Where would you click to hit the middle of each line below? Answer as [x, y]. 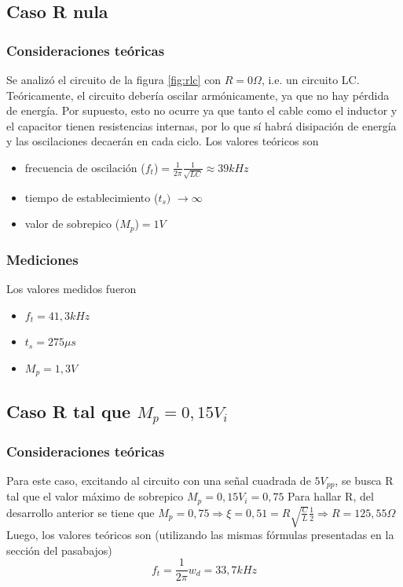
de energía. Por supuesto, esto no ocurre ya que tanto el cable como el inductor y [202, 110]
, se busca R [364, 480]
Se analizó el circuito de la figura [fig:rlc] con [114, 79]
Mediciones [42, 259]
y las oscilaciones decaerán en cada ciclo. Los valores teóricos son [163, 141]
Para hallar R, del [331, 496]
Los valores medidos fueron [71, 288]
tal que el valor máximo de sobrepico [95, 496]
